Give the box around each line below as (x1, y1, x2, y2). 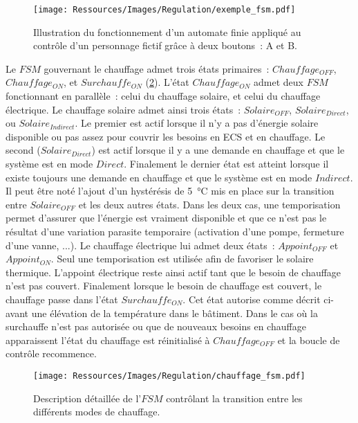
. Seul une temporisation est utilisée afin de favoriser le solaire (50, 251, 314, 266)
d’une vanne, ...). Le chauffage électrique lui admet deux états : (6, 237, 275, 252)
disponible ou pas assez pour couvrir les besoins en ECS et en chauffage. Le (6, 129, 326, 143)
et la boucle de (277, 332, 340, 347)
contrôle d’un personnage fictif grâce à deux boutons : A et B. (33, 38, 297, 53)
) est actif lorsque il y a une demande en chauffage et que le (91, 143, 345, 157)
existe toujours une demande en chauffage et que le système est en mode (6, 170, 312, 184)
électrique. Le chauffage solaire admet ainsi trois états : (6, 102, 241, 116)
